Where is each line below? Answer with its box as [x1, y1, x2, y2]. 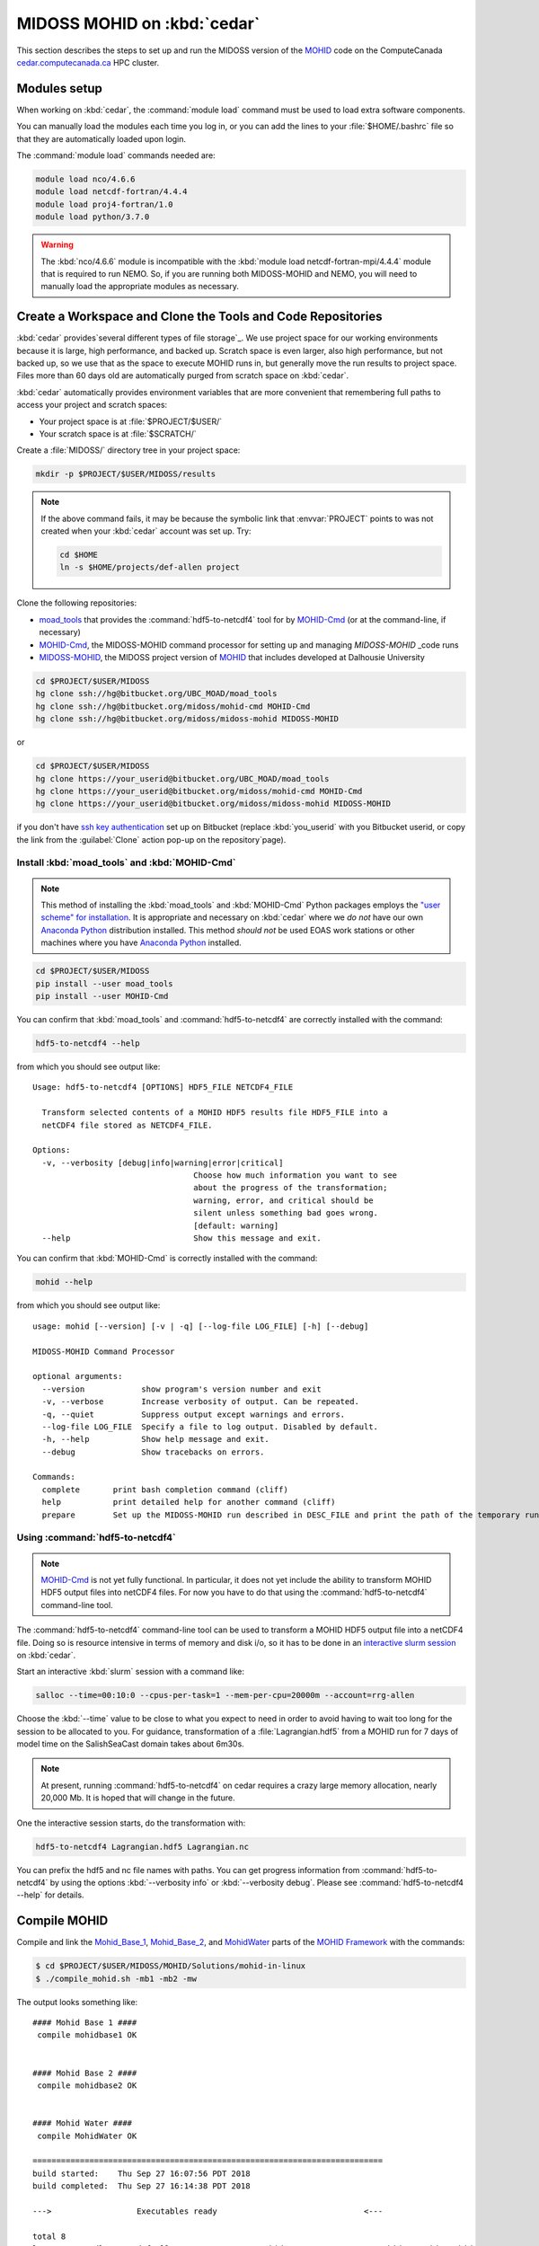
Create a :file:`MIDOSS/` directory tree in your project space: [16, 445, 241, 455]
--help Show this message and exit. [41, 1234, 323, 1243]
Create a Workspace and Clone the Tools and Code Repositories [16, 309, 383, 324]
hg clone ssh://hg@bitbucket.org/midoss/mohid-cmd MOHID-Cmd [35, 701, 311, 712]
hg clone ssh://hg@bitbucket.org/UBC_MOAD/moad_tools [35, 688, 278, 699]
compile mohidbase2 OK [37, 2080, 137, 2091]
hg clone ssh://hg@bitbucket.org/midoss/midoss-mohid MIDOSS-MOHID [35, 714, 340, 724]
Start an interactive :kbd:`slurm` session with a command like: [16, 1667, 244, 1677]
